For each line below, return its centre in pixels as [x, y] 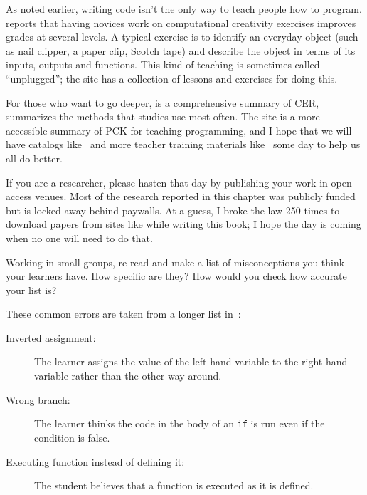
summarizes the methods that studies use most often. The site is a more [163, 116]
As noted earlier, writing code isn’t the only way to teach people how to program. [184, 9]
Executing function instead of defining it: [95, 461]
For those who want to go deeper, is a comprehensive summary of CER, [163, 102]
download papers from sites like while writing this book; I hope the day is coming [183, 224]
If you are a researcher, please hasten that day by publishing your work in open [179, 182]
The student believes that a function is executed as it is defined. [174, 485]
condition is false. [72, 437]
